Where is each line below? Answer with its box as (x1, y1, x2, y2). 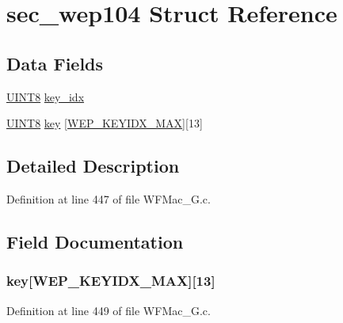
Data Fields (6, 51, 104, 75)
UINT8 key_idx (6, 88, 85, 104)
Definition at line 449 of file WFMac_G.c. (6, 302, 211, 318)
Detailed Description (6, 154, 180, 178)
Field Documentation (6, 229, 184, 253)
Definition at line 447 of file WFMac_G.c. (6, 190, 211, 207)
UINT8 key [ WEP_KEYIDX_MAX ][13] (6, 115, 203, 131)
